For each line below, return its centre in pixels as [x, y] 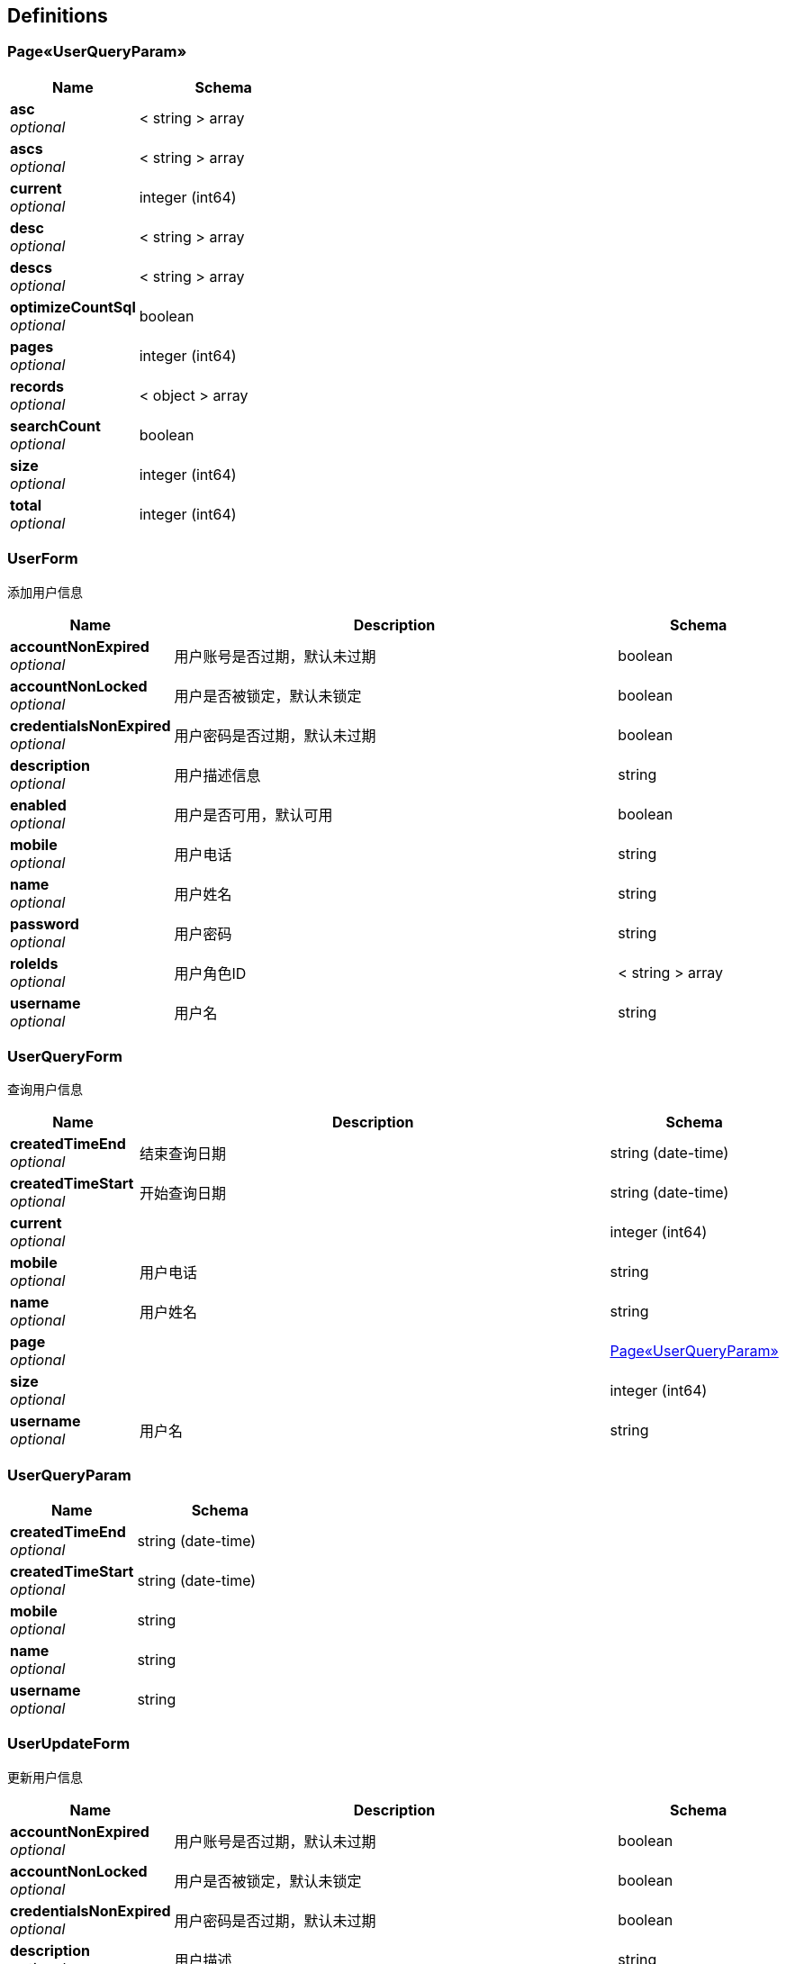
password [45, 923]
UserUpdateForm [69, 1744]
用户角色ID [210, 973]
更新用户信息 [45, 1777]
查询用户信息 [45, 1090]
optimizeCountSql [73, 307]
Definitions [58, 16]
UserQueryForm [65, 1056]
